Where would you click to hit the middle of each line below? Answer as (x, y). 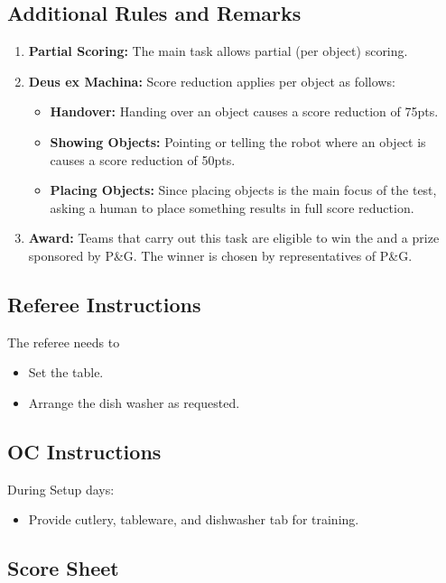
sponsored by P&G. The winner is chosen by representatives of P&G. (220, 255)
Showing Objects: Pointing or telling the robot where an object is (238, 141)
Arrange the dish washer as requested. (134, 402)
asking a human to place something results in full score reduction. (232, 207)
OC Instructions (84, 451)
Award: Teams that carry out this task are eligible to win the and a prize (234, 238)
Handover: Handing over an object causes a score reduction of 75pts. (244, 111)
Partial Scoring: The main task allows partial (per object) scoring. (218, 51)
